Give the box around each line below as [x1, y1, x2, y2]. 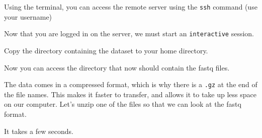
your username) [4, 11, 52, 22]
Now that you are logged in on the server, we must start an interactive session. [4, 28, 254, 39]
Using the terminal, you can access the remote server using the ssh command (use [4, 2, 257, 12]
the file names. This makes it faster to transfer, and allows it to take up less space [4, 89, 257, 99]
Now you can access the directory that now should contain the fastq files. [4, 62, 230, 73]
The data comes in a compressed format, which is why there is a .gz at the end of [4, 79, 257, 90]
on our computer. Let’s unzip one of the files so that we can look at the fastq [4, 99, 241, 109]
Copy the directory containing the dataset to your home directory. [4, 45, 208, 55]
